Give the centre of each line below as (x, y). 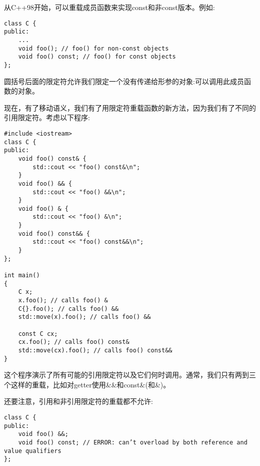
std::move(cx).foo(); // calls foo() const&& (95, 350)
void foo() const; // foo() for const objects (97, 57)
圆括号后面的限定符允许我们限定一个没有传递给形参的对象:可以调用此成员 (124, 81)
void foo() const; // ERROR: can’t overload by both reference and (133, 443)
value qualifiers (33, 451)
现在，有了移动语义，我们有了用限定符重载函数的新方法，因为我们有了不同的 (130, 107)
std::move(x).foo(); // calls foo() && (84, 317)
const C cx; (38, 334)
